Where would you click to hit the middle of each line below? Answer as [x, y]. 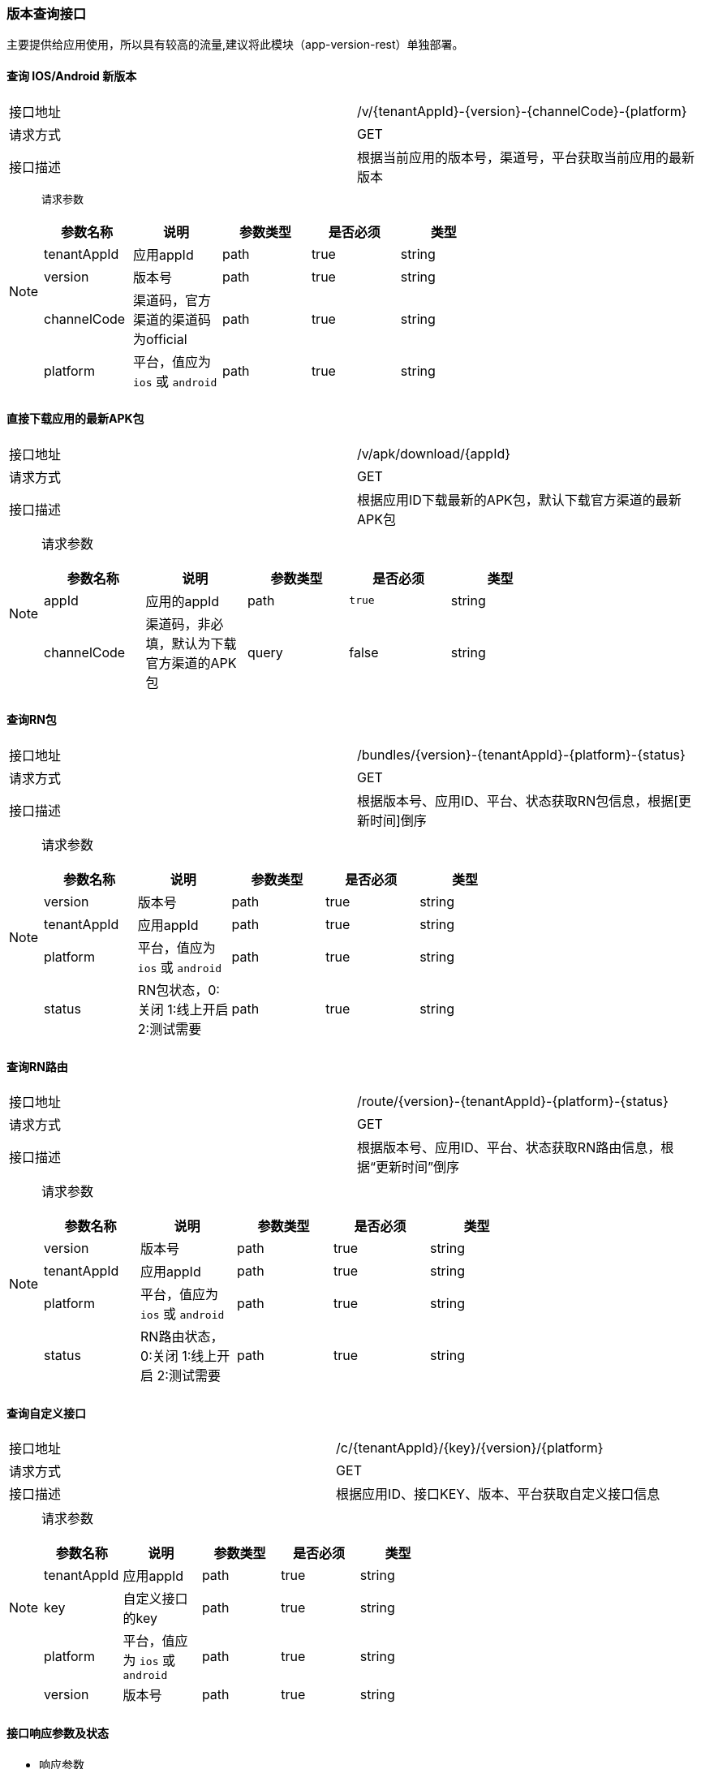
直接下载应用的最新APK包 [75, 419]
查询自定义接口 [46, 1413]
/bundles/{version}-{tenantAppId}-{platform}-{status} [521, 755]
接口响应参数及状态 [58, 1733]
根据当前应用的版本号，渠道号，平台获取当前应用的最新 [526, 157]
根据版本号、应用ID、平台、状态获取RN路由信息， [509, 1148]
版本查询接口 [47, 14]
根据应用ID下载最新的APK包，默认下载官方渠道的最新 [519, 499]
